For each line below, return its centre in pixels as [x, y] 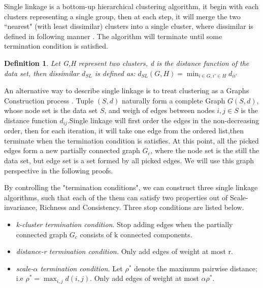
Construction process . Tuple [49, 100]
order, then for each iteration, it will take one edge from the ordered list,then [124, 131]
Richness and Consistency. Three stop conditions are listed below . [142, 207]
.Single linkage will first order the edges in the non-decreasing [163, 120]
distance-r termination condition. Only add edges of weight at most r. [124, 251]
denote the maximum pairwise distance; [196, 268]
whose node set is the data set [51, 110]
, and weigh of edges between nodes [159, 110]
